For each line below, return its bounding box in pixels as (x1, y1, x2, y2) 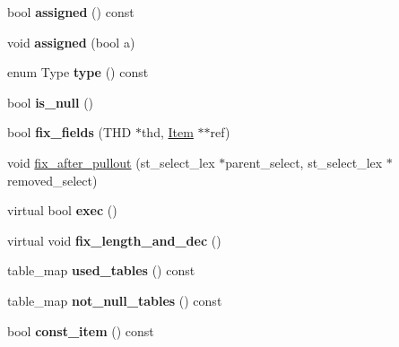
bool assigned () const (7, 3, 134, 21)
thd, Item (141, 123, 194, 142)
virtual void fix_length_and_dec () (7, 230, 221, 249)
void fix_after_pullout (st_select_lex (7, 152, 215, 171)
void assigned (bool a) (7, 32, 135, 51)
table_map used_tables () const (7, 261, 195, 280)
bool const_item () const (7, 321, 154, 340)
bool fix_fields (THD (7, 123, 132, 142)
